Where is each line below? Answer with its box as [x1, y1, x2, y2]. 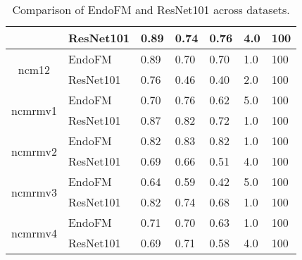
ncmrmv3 [11, 183, 57, 200]
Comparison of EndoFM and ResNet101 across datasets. [12, 1, 290, 18]
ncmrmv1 [11, 101, 57, 118]
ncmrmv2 [11, 142, 57, 159]
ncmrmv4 [11, 224, 57, 241]
